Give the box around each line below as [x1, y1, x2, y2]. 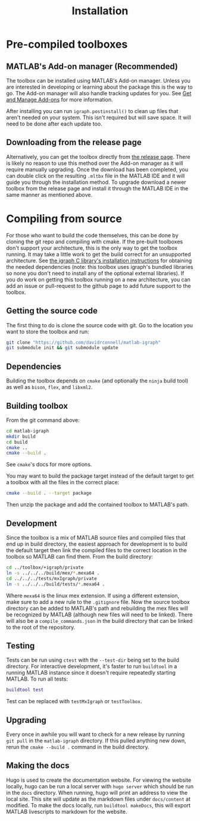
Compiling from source [6, 212, 122, 225]
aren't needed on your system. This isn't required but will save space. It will [6, 114, 192, 121]
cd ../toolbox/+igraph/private [6, 565, 84, 571]
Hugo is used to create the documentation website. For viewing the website [6, 776, 192, 784]
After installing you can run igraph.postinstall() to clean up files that [6, 108, 179, 114]
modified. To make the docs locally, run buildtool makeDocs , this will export [6, 801, 191, 809]
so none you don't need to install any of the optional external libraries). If [6, 270, 185, 277]
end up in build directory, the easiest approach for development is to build [6, 540, 187, 547]
